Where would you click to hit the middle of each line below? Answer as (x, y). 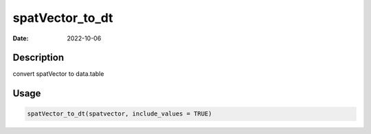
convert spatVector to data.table (58, 74)
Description (38, 58)
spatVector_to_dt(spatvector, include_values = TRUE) (120, 114)
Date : (21, 38)
